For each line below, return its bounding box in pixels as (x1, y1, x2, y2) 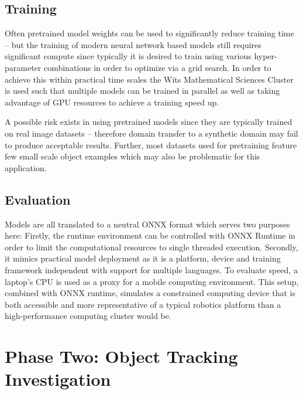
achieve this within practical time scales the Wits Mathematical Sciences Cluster (5, 73, 294, 85)
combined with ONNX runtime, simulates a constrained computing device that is (5, 287, 295, 299)
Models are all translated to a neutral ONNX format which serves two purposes (5, 218, 290, 230)
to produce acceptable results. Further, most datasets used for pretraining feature (5, 138, 297, 151)
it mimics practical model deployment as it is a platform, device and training (5, 252, 281, 264)
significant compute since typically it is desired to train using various (5, 50, 252, 62)
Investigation (5, 367, 111, 391)
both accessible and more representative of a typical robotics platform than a (5, 298, 281, 310)
